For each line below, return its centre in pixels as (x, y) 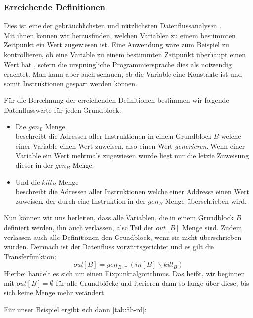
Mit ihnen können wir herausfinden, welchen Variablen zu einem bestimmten (120, 35)
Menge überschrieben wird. (206, 201)
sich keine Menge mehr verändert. (55, 293)
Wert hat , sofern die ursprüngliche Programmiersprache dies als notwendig (118, 64)
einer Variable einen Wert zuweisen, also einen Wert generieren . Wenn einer (130, 145)
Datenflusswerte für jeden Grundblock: (63, 109)
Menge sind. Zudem (212, 227)
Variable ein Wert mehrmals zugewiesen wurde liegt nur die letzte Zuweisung (132, 155)
